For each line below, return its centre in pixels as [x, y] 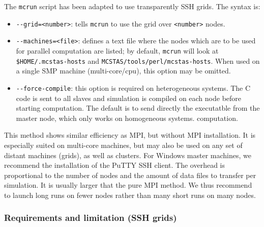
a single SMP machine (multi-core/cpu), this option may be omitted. [123, 71]
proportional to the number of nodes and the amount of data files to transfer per [130, 175]
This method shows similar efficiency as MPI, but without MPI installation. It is [130, 135]
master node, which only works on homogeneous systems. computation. [127, 118]
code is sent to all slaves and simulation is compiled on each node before [129, 98]
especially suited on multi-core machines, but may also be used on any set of [123, 145]
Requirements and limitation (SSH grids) [91, 218]
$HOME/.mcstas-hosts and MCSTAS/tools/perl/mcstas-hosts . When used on [138, 60]
